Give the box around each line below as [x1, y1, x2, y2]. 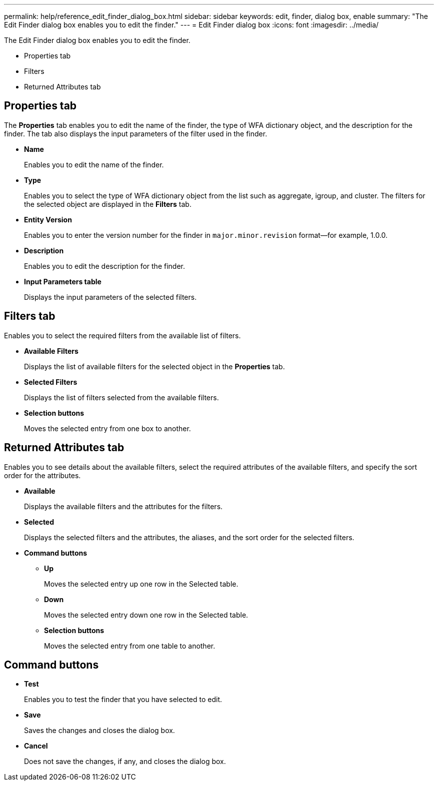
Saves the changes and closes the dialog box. [24, 726, 175, 735]
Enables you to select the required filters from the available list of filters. [4, 331, 241, 340]
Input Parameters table [24, 277, 101, 286]
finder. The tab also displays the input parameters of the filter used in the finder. [4, 129, 267, 138]
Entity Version [24, 215, 72, 224]
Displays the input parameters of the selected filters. [24, 292, 197, 301]
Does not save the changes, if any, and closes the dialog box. [24, 757, 226, 766]
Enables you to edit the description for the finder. [24, 261, 185, 270]
